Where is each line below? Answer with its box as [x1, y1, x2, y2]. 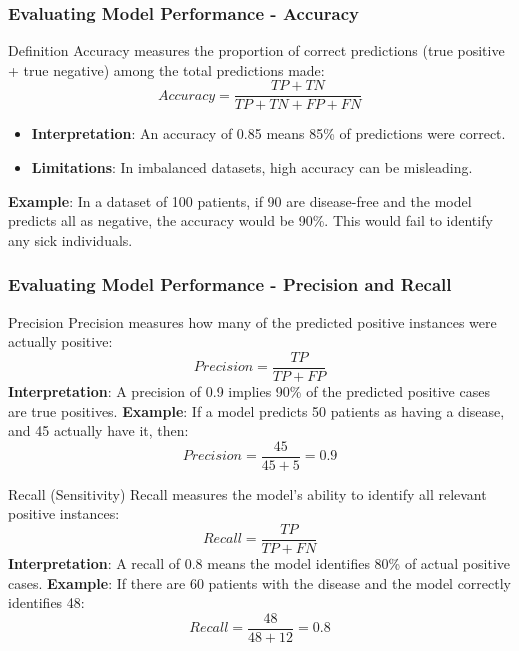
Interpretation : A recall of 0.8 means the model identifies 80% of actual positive [8, 553, 510, 573]
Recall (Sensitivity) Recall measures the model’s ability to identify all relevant [8, 483, 487, 504]
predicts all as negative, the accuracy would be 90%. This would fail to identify [8, 210, 493, 231]
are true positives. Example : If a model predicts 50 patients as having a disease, [8, 400, 505, 421]
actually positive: [8, 331, 113, 352]
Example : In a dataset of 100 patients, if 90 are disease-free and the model [8, 190, 472, 211]
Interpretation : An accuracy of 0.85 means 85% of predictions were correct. [31, 123, 506, 144]
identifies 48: [8, 592, 85, 613]
